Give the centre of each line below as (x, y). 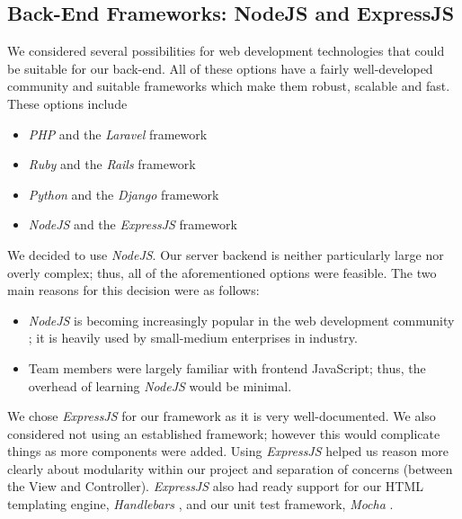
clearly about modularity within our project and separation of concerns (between (230, 468)
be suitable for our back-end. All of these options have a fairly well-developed (220, 68)
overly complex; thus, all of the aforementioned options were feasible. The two (222, 272)
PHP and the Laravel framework (118, 134)
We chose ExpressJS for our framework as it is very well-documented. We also (222, 416)
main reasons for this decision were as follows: (133, 290)
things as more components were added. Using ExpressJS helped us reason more (228, 451)
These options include (67, 103)
